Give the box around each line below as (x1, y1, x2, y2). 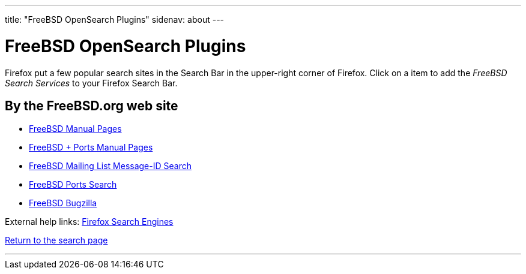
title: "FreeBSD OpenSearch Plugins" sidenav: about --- (5, 14, 225, 25)
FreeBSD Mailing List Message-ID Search (29, 161, 192, 171)
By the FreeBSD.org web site (5, 98, 178, 113)
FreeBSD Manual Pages (29, 124, 122, 134)
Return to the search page (5, 235, 108, 246)
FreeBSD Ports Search (29, 179, 117, 190)
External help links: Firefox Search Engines (5, 216, 174, 227)
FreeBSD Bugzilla (29, 198, 97, 209)
